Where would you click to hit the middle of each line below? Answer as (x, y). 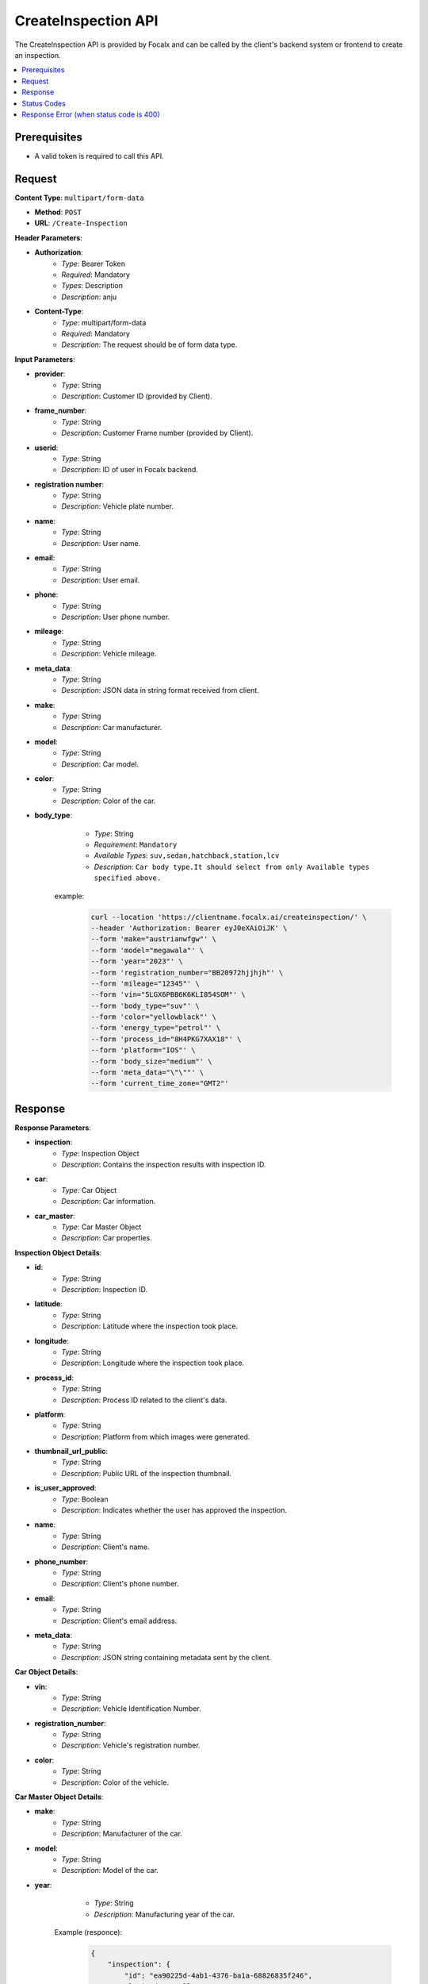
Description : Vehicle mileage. (109, 654)
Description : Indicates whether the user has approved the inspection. (174, 1510)
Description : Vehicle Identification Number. (131, 1709)
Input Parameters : (45, 359)
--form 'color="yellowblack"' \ (154, 1017)
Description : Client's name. (105, 1547)
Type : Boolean (85, 1499)
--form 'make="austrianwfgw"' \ (154, 939)
